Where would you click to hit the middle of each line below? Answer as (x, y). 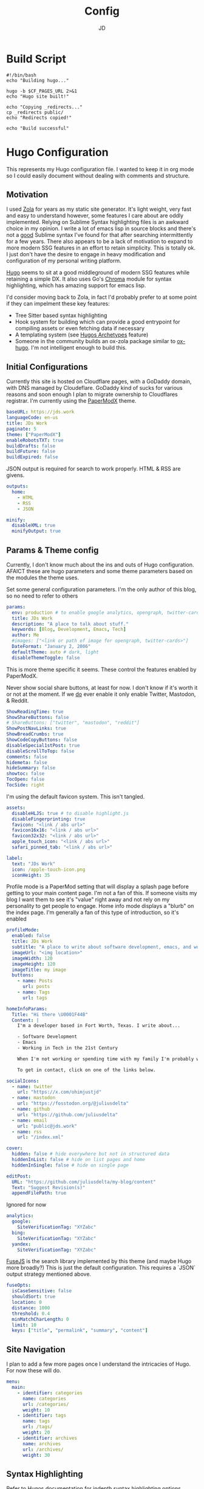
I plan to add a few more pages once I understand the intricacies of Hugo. (99, 1364)
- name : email (29, 1120)
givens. (15, 475)
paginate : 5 (21, 429)
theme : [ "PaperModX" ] (34, 434)
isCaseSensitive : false (42, 1291)
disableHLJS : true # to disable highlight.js (70, 813)
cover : (15, 1148)
